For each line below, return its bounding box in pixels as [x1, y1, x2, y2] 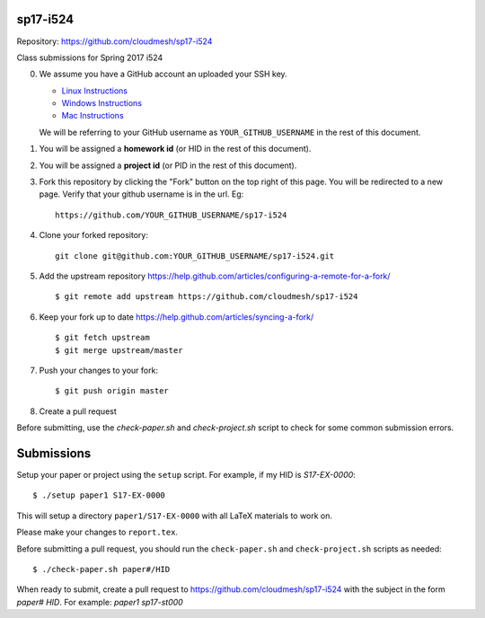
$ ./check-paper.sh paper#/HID [32, 564, 171, 574]
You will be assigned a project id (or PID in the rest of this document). [39, 160, 297, 171]
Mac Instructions [61, 110, 125, 121]
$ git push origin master [55, 386, 170, 396]
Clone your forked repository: [39, 230, 148, 241]
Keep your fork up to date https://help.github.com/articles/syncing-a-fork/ [39, 311, 314, 322]
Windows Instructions [61, 98, 143, 109]
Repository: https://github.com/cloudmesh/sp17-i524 [16, 36, 213, 47]
